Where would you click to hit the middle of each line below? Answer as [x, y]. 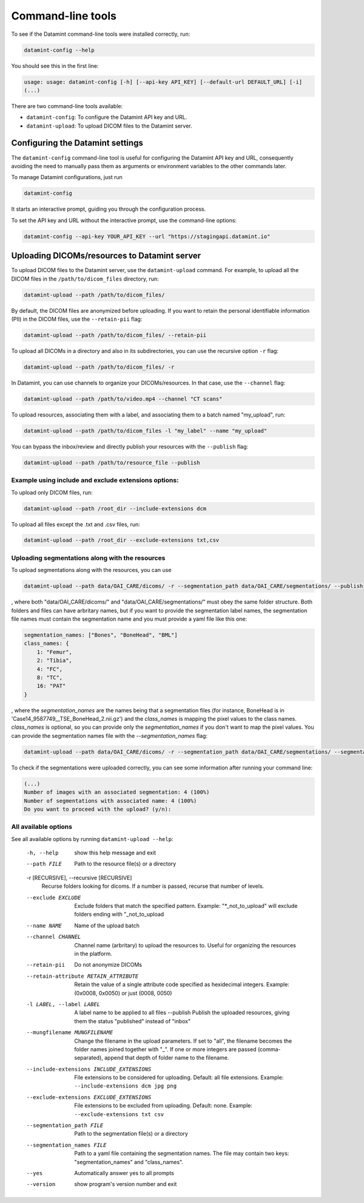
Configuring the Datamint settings [77, 143]
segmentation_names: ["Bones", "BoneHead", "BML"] [101, 635]
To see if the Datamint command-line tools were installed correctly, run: [101, 34]
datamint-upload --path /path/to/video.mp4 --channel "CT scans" [123, 399]
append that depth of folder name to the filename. [167, 1058]
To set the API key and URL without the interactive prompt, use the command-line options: [124, 220]
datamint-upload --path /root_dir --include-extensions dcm [115, 508]
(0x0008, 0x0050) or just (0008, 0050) [123, 993]
